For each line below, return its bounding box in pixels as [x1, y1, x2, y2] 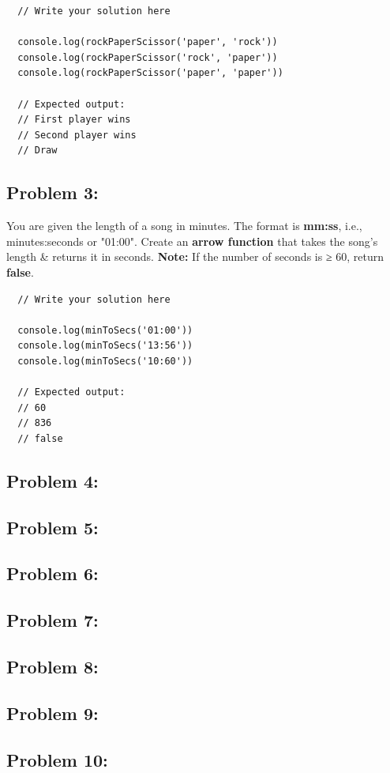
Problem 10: [6, 747, 108, 771]
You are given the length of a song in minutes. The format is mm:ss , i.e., [6, 217, 362, 234]
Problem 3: [6, 180, 99, 205]
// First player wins [17, 114, 131, 126]
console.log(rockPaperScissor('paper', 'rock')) [17, 36, 278, 48]
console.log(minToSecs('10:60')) [17, 355, 193, 367]
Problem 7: [6, 608, 99, 632]
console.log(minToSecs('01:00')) [17, 324, 193, 336]
